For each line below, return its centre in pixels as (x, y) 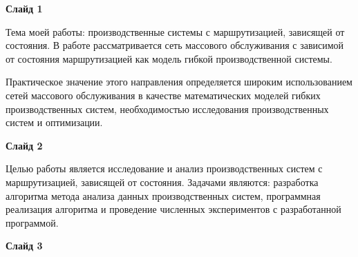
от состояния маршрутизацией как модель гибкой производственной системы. (169, 58)
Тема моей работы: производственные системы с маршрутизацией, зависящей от (175, 31)
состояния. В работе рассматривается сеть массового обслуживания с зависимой (175, 45)
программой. (32, 222)
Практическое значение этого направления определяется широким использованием (179, 82)
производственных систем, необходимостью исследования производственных (167, 109)
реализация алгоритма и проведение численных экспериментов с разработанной (173, 209)
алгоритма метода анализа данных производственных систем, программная (163, 195)
